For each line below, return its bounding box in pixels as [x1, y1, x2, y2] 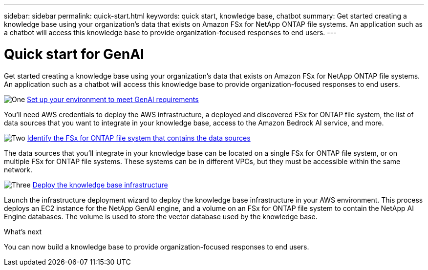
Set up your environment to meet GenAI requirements [27, 95, 199, 104]
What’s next [4, 227, 42, 236]
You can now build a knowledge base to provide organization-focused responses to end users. [4, 242, 309, 251]
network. [4, 165, 33, 174]
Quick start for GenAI [4, 45, 144, 62]
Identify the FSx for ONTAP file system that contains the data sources [27, 133, 251, 142]
